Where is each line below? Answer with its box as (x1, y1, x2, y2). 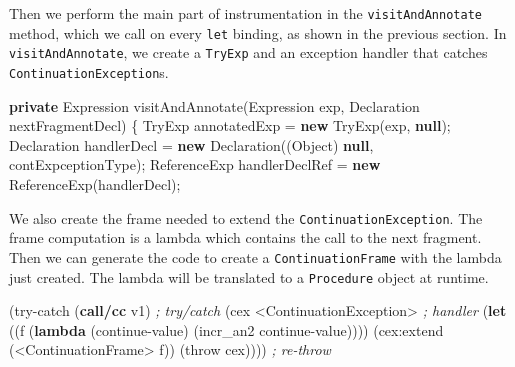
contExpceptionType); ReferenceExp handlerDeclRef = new (9, 154, 381, 175)
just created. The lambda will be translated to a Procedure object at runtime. (9, 266, 489, 287)
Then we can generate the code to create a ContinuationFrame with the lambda (9, 246, 502, 267)
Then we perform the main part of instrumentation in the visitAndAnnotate (9, 3, 482, 23)
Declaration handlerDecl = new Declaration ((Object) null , (9, 134, 374, 155)
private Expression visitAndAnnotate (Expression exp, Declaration (9, 95, 420, 116)
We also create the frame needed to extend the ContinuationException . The (9, 207, 483, 228)
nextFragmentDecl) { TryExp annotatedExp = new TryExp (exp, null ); (9, 115, 451, 136)
